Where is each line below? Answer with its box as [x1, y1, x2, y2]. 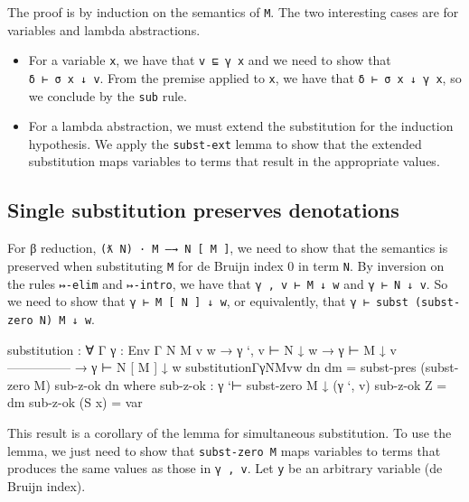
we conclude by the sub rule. [28, 86, 187, 105]
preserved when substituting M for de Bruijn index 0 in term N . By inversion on [7, 256, 445, 274]
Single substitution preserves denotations [7, 196, 399, 224]
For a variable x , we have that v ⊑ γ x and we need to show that [28, 51, 391, 70]
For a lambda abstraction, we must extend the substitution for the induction [28, 116, 454, 135]
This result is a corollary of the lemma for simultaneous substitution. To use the [7, 423, 452, 442]
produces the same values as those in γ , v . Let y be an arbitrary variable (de [7, 459, 443, 478]
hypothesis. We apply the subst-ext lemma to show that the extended [28, 134, 422, 153]
